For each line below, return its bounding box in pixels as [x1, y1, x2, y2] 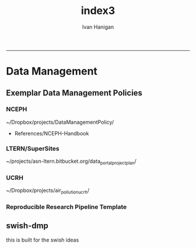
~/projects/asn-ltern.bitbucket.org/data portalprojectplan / [6, 158, 137, 166]
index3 [80, 4, 116, 18]
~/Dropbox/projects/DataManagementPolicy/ [6, 118, 114, 125]
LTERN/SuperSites [6, 144, 60, 152]
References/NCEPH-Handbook [14, 130, 89, 137]
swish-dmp [6, 221, 48, 231]
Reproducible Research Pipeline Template [6, 202, 127, 211]
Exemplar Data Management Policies [6, 88, 143, 97]
